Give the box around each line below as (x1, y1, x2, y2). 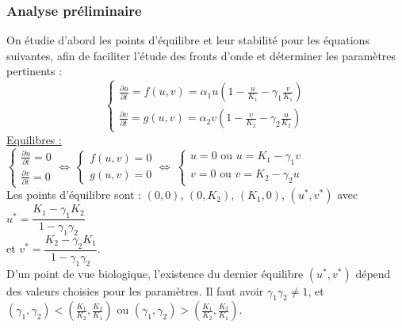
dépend (355, 265, 391, 281)
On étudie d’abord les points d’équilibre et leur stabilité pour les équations (6, 32, 369, 48)
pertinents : (6, 63, 63, 79)
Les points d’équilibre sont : (6, 186, 142, 203)
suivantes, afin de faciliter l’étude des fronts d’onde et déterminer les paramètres (6, 47, 396, 63)
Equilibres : (6, 131, 62, 147)
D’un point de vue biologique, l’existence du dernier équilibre (6, 265, 304, 281)
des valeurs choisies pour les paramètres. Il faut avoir (6, 282, 264, 299)
